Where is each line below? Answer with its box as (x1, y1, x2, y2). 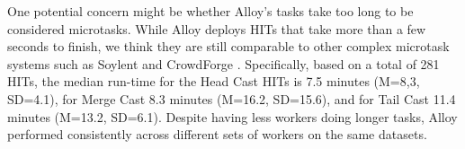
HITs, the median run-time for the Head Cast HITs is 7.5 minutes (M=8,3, (7, 72, 420, 91)
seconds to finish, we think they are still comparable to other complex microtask (7, 37, 450, 56)
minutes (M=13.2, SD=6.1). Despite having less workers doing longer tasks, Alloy (7, 107, 458, 126)
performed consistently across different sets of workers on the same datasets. (7, 125, 427, 144)
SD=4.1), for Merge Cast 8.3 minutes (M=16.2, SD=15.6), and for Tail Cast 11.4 (7, 89, 456, 108)
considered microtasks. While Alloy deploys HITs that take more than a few (7, 19, 426, 38)
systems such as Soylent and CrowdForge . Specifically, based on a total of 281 (7, 54, 440, 73)
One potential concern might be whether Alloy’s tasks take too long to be (7, 2, 414, 20)
